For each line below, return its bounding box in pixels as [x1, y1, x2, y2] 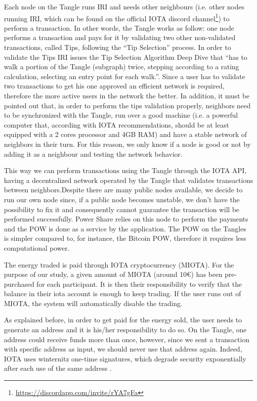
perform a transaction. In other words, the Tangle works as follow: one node [4, 22, 234, 33]
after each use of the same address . [4, 363, 112, 373]
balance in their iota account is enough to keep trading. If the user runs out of [4, 288, 241, 299]
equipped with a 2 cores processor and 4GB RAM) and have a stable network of [4, 129, 247, 139]
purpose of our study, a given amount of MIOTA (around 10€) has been [4, 269, 223, 279]
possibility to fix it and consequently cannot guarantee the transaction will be [4, 204, 240, 214]
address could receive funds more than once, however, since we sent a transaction [4, 334, 250, 344]
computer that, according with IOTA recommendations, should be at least [4, 119, 229, 130]
